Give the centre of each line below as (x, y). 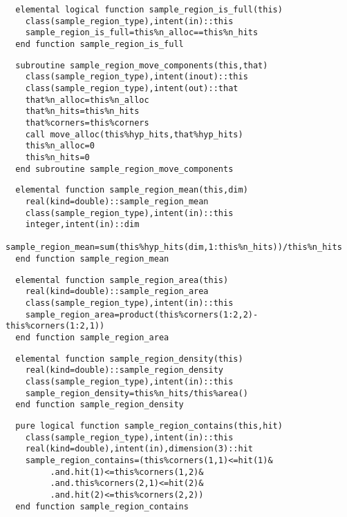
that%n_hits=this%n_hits (82, 111)
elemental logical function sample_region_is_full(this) (149, 10)
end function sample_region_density (100, 405)
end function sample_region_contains (102, 506)
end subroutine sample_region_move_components (124, 169)
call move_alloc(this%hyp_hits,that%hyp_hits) (134, 134)
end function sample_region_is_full (100, 44)
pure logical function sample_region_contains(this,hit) (149, 426)
